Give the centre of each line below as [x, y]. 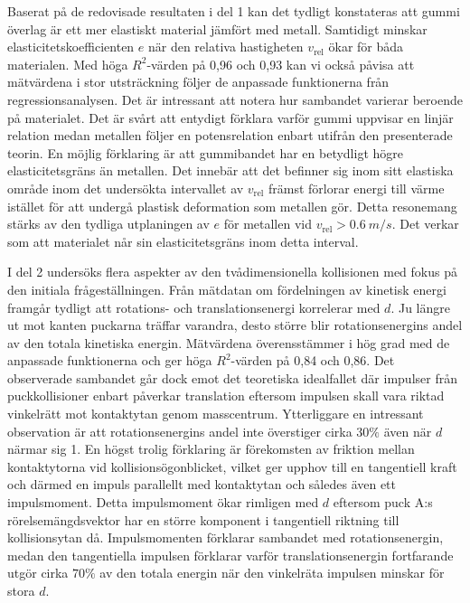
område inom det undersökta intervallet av [126, 188]
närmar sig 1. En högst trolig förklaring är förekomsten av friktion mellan [211, 449]
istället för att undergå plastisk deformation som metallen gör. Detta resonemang [232, 206]
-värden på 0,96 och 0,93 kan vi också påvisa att [281, 64]
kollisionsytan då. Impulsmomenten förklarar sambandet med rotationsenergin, [226, 537]
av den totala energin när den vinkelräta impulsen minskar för [272, 573]
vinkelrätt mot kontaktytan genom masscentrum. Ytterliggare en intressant [216, 414]
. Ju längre [420, 307]
